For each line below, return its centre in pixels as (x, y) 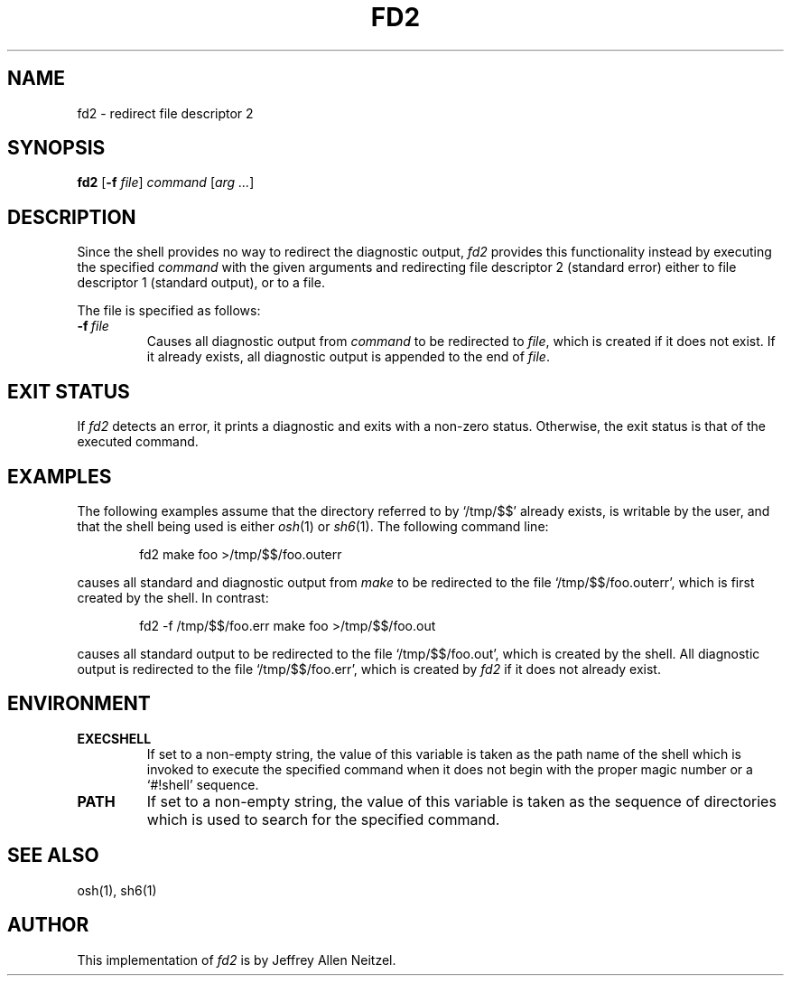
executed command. (138, 442)
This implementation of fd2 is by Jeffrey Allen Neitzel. (237, 960)
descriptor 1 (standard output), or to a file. (201, 283)
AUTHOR (48, 925)
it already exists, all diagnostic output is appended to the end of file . (348, 357)
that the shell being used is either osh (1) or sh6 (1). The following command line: (313, 526)
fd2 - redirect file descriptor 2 (165, 113)
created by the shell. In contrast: (173, 597)
